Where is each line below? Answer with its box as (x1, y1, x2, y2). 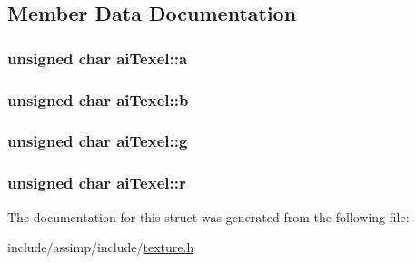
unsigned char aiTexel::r (7, 171, 186, 194)
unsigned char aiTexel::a (7, 46, 188, 69)
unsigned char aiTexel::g (7, 130, 188, 152)
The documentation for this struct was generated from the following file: (7, 207, 410, 226)
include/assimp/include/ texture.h (7, 238, 194, 257)
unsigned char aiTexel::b (7, 88, 189, 111)
